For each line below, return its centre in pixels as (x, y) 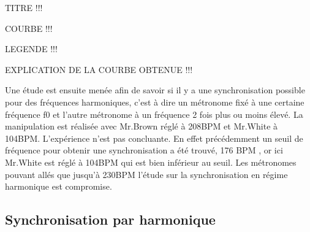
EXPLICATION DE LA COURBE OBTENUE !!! (99, 69)
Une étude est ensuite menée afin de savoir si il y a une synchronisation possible (155, 90)
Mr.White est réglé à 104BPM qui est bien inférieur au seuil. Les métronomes (151, 162)
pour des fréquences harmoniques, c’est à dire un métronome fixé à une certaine (155, 102)
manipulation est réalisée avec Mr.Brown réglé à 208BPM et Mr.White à (142, 126)
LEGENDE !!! (31, 49)
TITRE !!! (24, 7)
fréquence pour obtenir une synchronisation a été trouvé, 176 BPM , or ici (144, 150)
